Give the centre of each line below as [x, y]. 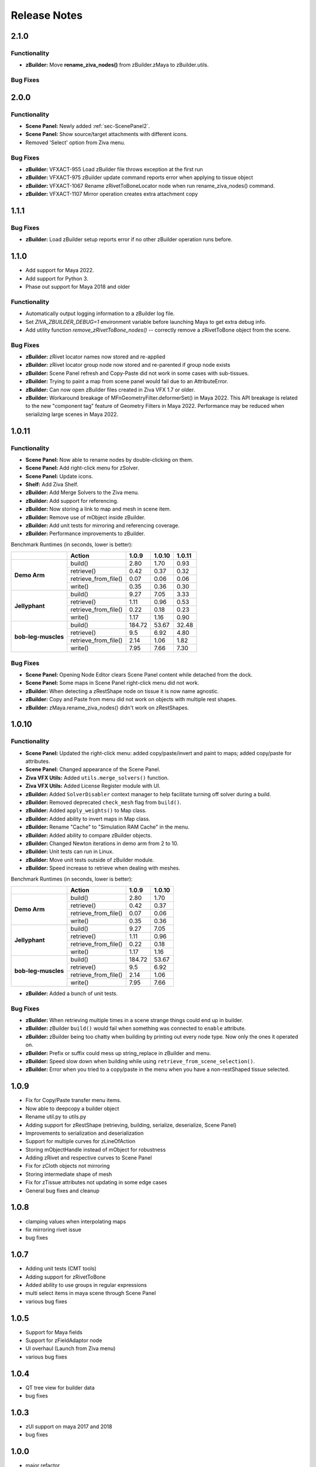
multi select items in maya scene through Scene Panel [91, 1293]
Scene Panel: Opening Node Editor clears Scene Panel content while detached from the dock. [139, 674]
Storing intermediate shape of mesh [69, 1174]
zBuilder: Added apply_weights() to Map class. [86, 810]
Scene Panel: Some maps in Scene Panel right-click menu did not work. [112, 683]
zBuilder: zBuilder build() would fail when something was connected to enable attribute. [136, 1028]
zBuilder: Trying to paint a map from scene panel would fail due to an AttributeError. [127, 381]
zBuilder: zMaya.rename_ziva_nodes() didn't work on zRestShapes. [107, 708]
